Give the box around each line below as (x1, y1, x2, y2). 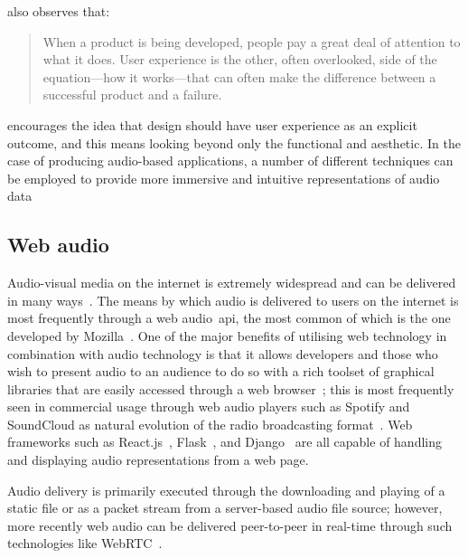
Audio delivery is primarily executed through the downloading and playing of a (7, 480, 445, 499)
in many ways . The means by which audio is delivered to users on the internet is (7, 290, 459, 309)
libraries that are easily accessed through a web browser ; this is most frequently (7, 379, 454, 398)
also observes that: (7, 2, 110, 20)
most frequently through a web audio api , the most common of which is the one (7, 308, 451, 327)
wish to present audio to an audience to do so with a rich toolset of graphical (7, 362, 435, 381)
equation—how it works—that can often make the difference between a (42, 67, 436, 86)
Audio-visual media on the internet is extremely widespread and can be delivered (7, 273, 456, 292)
